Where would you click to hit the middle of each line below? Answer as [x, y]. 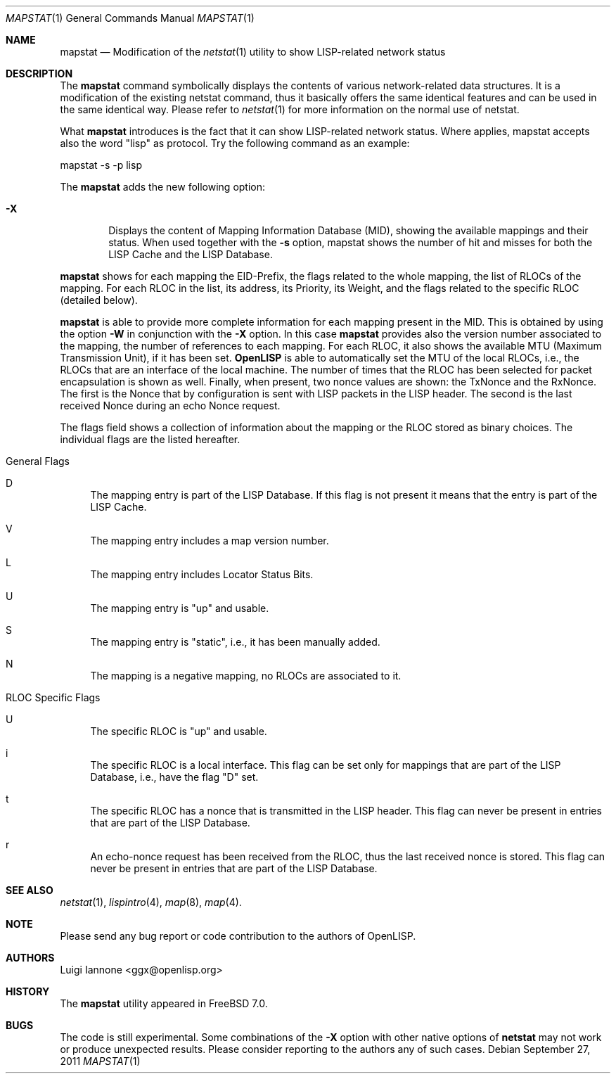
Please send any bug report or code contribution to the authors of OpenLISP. [238, 936]
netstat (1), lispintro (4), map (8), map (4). [151, 902]
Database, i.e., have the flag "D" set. [174, 777]
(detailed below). [99, 300]
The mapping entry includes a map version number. [210, 541]
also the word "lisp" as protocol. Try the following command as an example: [235, 143]
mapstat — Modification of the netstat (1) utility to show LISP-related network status [253, 52]
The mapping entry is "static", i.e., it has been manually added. [235, 642]
